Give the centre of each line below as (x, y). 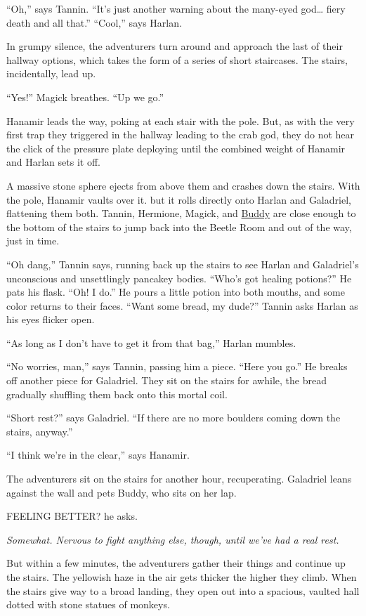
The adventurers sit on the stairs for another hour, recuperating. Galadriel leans (179, 479)
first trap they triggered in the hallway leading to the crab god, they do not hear (181, 135)
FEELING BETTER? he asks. (72, 516)
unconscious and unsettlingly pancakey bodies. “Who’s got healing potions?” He (179, 278)
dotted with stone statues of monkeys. (88, 604)
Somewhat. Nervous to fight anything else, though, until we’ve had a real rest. (173, 539)
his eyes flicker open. (51, 319)
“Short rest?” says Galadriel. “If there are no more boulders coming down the (174, 418)
